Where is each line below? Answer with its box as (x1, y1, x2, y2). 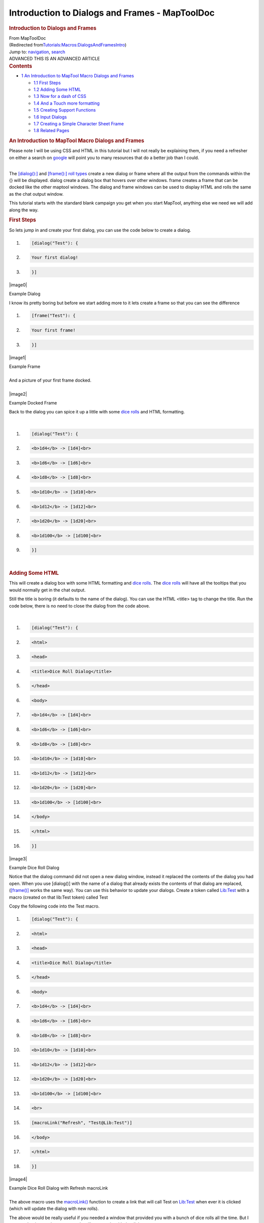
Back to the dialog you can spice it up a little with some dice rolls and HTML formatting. (9, 409, 185, 415)
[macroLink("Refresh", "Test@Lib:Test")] (31, 1120, 132, 1126)
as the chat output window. (9, 191, 64, 197)
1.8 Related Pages (33, 128, 69, 134)
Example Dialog (9, 291, 41, 297)
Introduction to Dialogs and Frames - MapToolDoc (9, 7, 215, 18)
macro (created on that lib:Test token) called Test (9, 894, 108, 900)
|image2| (9, 391, 27, 397)
